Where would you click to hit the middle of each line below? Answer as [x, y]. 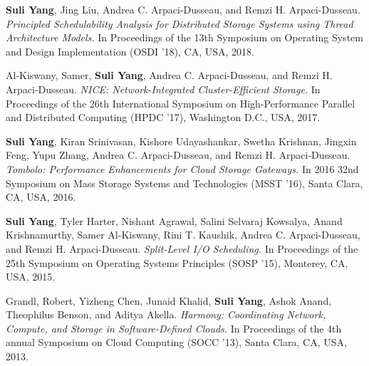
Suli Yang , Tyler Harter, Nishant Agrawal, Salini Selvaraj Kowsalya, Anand [174, 220]
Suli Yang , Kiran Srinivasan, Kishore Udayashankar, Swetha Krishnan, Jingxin [181, 141]
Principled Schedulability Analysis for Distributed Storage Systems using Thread [180, 23]
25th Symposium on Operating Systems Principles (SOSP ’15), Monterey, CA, [177, 262]
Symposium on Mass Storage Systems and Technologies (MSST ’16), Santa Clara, [184, 183]
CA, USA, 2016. [41, 197]
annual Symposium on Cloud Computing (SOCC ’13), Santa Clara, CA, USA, [176, 342]
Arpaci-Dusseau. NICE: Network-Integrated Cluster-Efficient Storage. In [163, 89]
